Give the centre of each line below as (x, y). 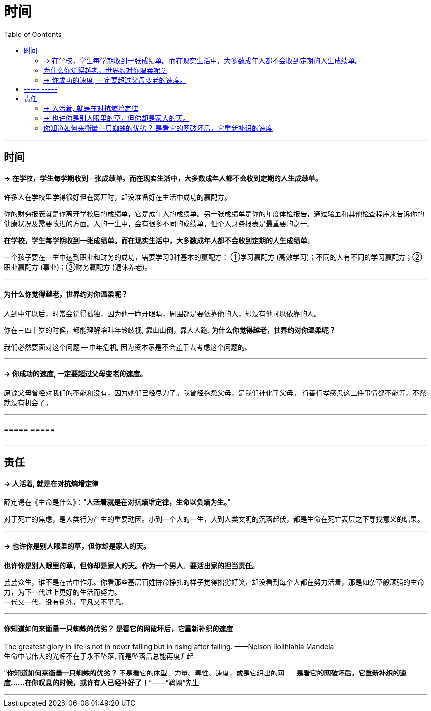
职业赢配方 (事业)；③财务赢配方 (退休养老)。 (78, 267)
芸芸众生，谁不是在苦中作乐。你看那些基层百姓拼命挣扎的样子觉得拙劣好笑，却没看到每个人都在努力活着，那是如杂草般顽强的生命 (214, 582)
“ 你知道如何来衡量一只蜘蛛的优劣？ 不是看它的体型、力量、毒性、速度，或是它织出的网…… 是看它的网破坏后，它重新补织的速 (205, 673)
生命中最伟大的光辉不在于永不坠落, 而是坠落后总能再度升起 (99, 656)
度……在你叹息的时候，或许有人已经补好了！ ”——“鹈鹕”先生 (102, 682)
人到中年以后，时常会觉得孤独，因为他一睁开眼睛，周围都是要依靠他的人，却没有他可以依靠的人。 (162, 313)
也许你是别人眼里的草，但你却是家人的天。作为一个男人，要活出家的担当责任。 (131, 565)
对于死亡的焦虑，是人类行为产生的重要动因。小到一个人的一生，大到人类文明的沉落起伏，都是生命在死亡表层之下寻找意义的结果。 (214, 519)
